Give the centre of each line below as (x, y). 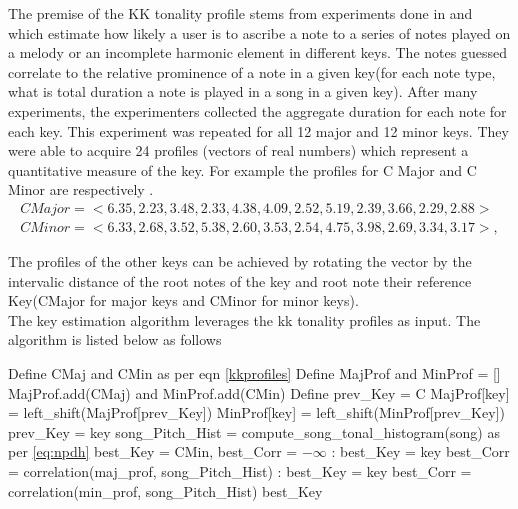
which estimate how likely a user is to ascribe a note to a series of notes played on (259, 32)
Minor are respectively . (81, 189)
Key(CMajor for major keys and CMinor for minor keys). (183, 300)
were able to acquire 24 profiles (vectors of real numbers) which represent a (238, 150)
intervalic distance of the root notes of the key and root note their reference (240, 280)
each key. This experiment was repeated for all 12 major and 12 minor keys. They (258, 130)
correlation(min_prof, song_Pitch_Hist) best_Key (165, 490)
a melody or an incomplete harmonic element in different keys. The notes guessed (257, 52)
